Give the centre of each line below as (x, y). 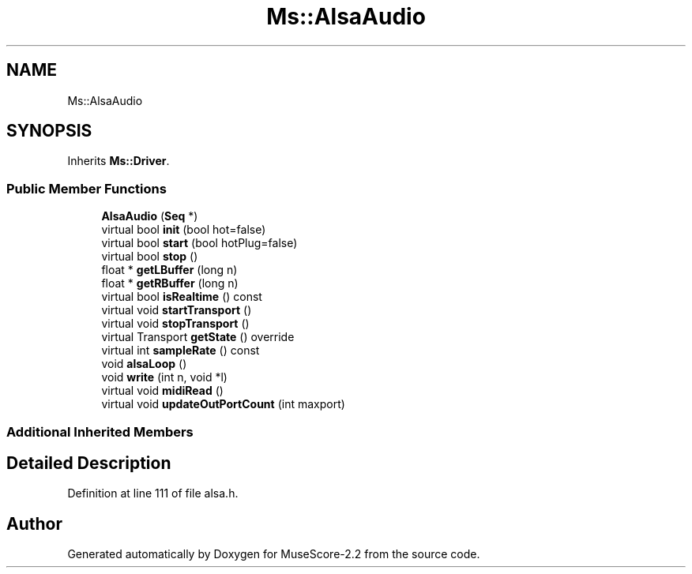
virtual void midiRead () (162, 391)
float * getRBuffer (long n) (170, 283)
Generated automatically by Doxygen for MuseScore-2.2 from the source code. (274, 554)
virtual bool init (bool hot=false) (184, 230)
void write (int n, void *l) (164, 377)
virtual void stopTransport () (175, 324)
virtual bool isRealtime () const (182, 297)
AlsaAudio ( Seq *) (150, 216)
